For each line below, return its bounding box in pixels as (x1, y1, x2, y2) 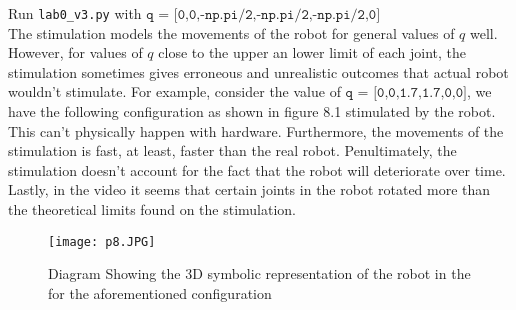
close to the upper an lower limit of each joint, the (158, 42, 467, 63)
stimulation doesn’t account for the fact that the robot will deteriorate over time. (8, 159, 506, 180)
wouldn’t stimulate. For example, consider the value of (8, 81, 341, 102)
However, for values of (8, 42, 143, 63)
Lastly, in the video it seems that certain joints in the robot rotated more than (8, 179, 491, 200)
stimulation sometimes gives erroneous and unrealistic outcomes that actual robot (8, 61, 509, 82)
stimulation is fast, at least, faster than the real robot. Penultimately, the (8, 140, 457, 161)
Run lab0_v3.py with (8, 3, 142, 23)
